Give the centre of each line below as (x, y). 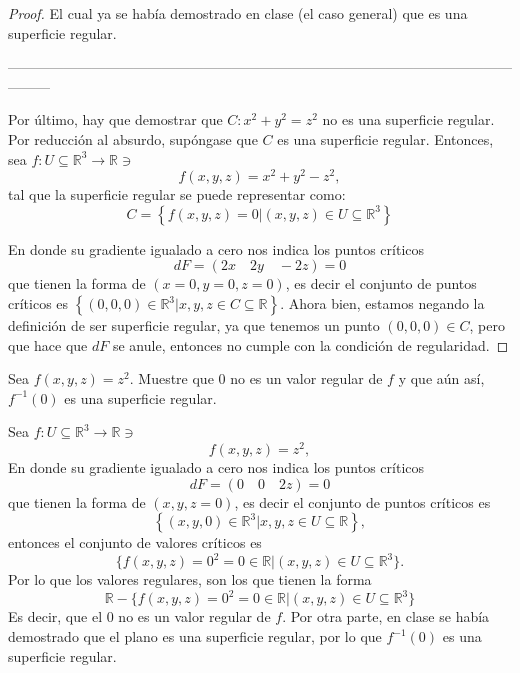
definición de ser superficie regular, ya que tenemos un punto (194, 325)
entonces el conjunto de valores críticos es (135, 542)
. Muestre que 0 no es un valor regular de (256, 378)
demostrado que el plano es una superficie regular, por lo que (195, 636)
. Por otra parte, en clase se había (386, 616)
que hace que (48, 344)
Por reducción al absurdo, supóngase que (133, 138)
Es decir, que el (55, 616)
